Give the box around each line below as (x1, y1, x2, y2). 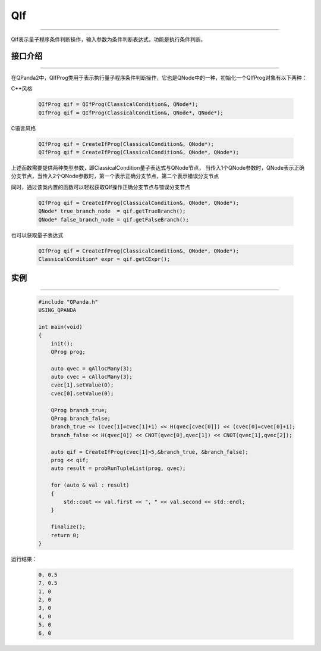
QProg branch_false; (51, 415, 111, 422)
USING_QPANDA (38, 307, 77, 313)
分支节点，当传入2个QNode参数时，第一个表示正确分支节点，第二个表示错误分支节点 (11, 173, 219, 180)
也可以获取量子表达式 (11, 231, 64, 238)
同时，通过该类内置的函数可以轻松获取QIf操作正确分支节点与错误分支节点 (11, 183, 190, 191)
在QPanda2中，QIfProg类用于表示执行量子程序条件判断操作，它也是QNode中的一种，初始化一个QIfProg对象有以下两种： (11, 74, 307, 81)
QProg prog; (51, 348, 86, 355)
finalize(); (51, 524, 86, 530)
